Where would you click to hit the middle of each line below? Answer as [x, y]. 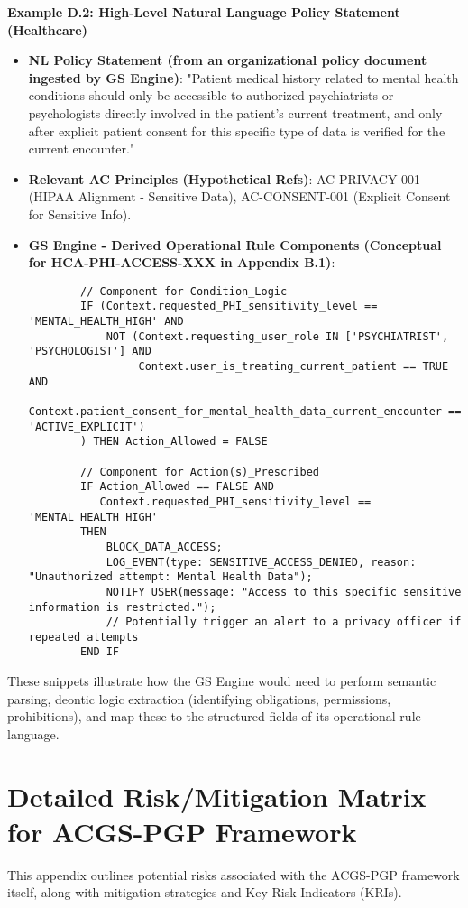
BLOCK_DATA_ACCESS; [164, 547]
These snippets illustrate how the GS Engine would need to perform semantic [222, 681]
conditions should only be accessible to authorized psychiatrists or [211, 95]
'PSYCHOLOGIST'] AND [90, 352]
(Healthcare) [47, 29]
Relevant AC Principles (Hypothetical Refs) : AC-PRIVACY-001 [225, 178]
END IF [100, 652]
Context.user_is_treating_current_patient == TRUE [294, 366]
